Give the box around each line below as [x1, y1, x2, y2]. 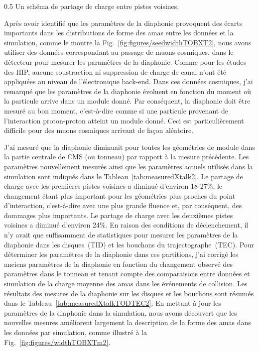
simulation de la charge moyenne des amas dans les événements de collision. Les [4, 278, 248, 289]
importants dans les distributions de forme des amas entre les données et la [4, 27, 234, 38]
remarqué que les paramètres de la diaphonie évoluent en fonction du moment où [4, 86, 252, 96]
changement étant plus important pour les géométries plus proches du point [4, 190, 236, 201]
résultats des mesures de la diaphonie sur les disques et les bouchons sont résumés [4, 288, 254, 298]
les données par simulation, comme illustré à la [4, 327, 147, 337]
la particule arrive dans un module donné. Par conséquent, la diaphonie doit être [4, 96, 251, 106]
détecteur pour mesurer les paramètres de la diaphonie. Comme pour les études [4, 56, 246, 67]
